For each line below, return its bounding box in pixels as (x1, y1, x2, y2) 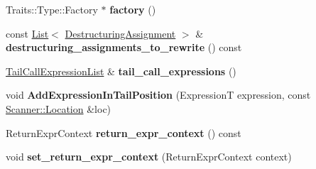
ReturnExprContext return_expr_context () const (6, 125, 241, 140)
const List (6, 26, 49, 40)
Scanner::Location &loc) (6, 101, 111, 116)
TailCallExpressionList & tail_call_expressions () (6, 63, 236, 78)
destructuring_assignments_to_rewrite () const (6, 40, 242, 55)
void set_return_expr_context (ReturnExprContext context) (6, 149, 292, 164)
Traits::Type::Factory (6, 2, 98, 16)
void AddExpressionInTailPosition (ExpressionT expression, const (6, 87, 311, 102)
